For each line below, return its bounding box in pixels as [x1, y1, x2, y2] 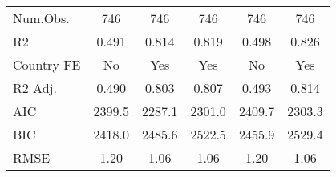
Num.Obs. [13, 9, 70, 27]
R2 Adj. [13, 78, 57, 97]
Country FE [13, 55, 81, 74]
